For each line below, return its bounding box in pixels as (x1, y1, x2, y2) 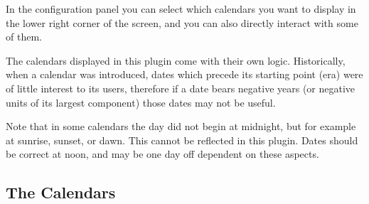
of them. (6, 29, 42, 44)
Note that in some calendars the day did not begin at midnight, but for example (6, 119, 356, 134)
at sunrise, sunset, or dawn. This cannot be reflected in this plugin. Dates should (6, 132, 358, 147)
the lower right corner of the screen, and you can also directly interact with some (6, 15, 358, 30)
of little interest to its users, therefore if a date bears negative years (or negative (6, 80, 355, 95)
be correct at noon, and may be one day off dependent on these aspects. (6, 146, 319, 161)
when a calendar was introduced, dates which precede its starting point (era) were (6, 67, 363, 82)
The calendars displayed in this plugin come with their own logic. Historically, (6, 53, 346, 68)
